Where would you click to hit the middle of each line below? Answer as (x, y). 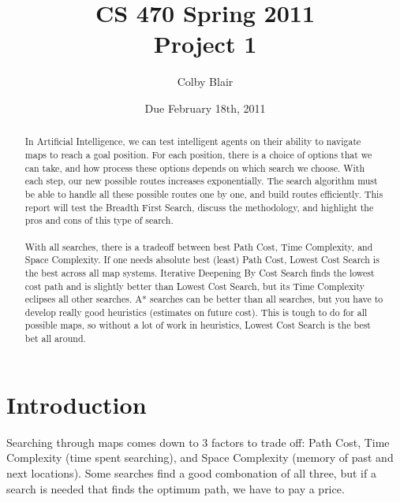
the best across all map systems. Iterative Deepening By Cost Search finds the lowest (200, 272)
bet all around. (55, 338)
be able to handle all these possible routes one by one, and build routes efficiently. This (204, 193)
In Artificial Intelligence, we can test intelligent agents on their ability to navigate (193, 141)
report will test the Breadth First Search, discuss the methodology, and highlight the (199, 207)
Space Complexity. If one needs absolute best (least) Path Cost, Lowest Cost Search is (202, 260)
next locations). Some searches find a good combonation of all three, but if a (191, 472)
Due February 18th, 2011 (205, 108)
